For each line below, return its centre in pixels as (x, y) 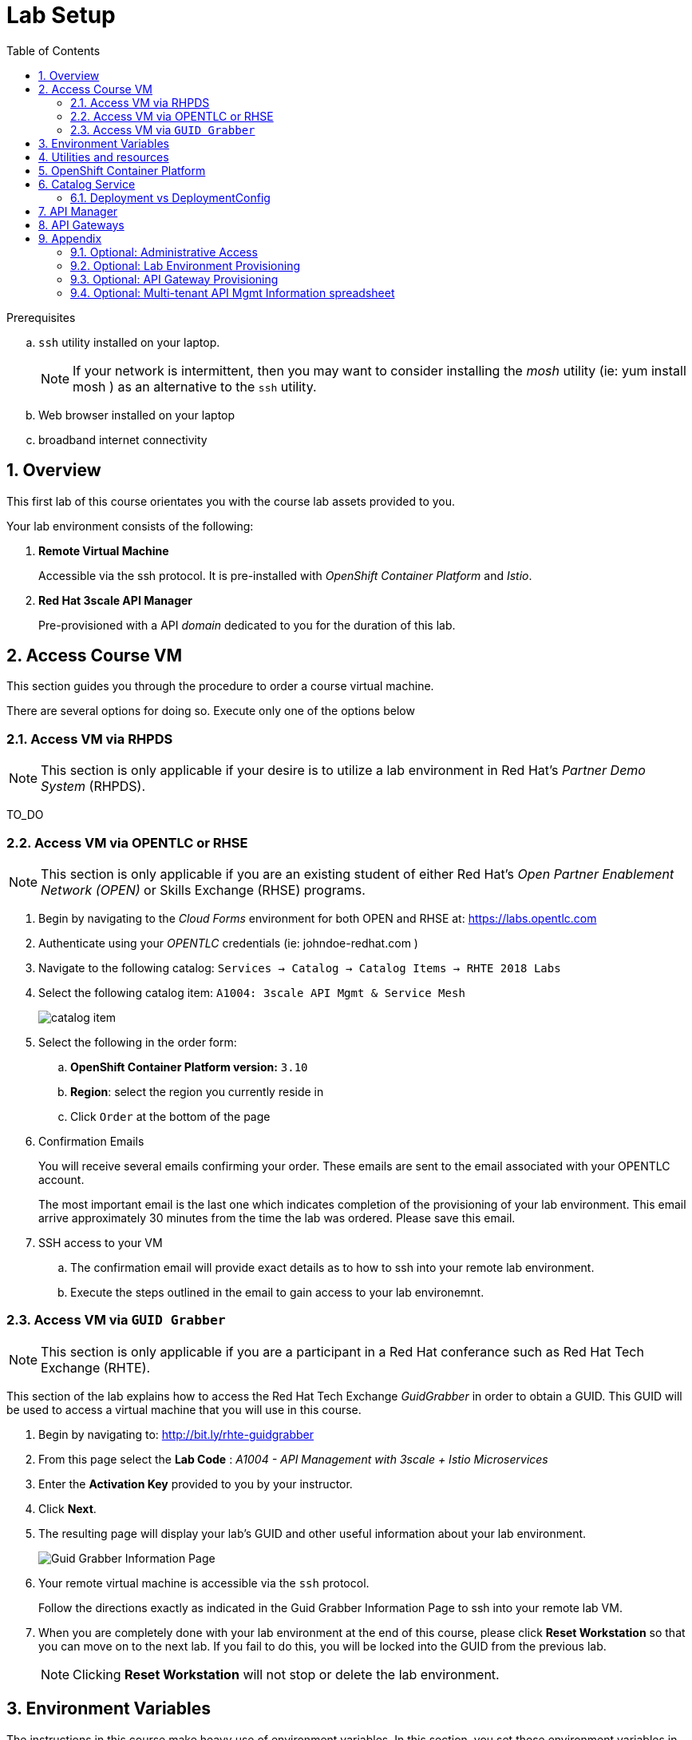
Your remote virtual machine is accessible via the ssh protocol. (204, 1583)
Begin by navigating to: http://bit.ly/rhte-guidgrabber (176, 1434)
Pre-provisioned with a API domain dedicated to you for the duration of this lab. (247, 625)
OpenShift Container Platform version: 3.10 (189, 1067)
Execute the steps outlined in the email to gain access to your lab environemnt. (277, 1292)
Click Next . (67, 1508)
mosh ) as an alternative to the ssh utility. (195, 386)
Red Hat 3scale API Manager (116, 600)
